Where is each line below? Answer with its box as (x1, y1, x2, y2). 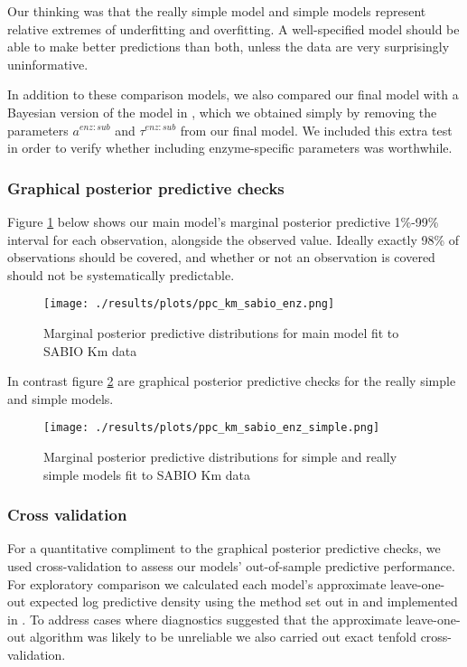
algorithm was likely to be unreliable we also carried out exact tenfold (29, 627, 416, 646)
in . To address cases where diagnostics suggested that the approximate (7, 609, 402, 628)
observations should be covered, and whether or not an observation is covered (7, 248, 435, 267)
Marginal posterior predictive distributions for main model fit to (43, 324, 399, 342)
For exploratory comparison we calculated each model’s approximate (7, 574, 387, 593)
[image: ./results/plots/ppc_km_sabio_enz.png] (43, 297, 335, 311)
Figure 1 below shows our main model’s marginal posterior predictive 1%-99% (7, 211, 439, 230)
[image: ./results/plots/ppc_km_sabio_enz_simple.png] (43, 421, 380, 435)
